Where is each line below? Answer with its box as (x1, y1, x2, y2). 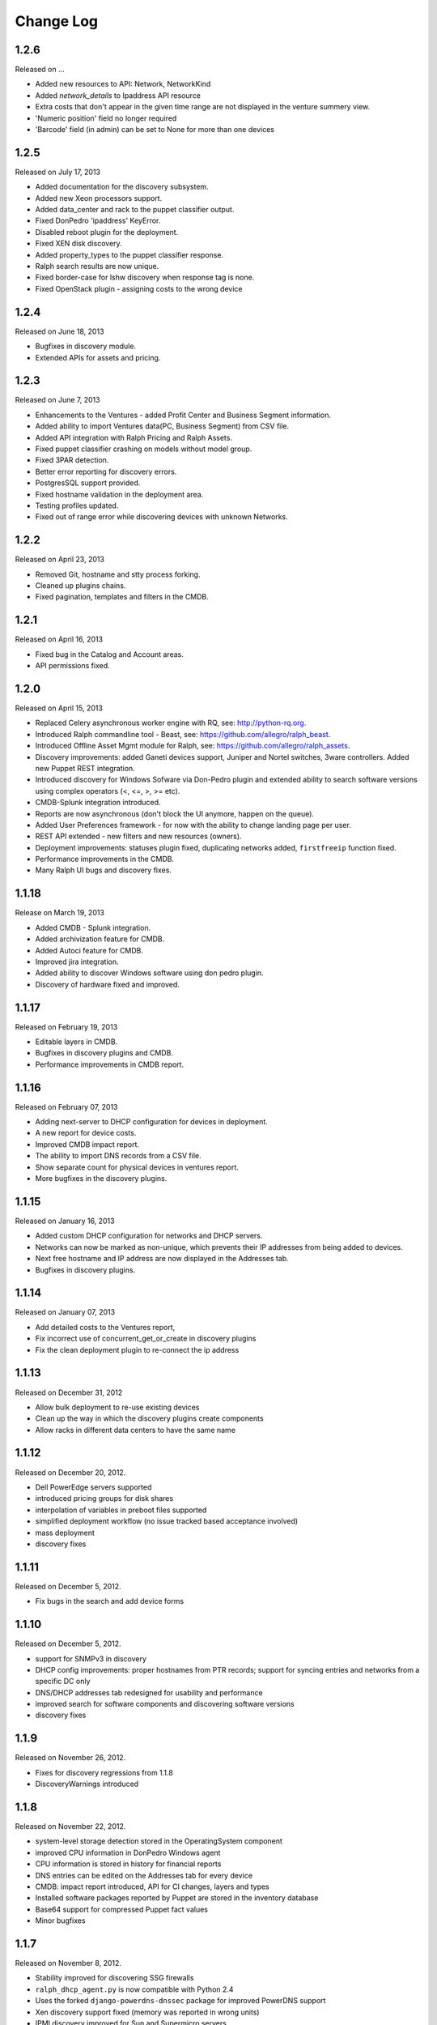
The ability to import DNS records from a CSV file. (35, 1151, 202, 1161)
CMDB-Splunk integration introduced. (35, 798, 161, 808)
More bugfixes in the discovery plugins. (35, 1174, 168, 1183)
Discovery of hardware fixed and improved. (35, 979, 180, 989)
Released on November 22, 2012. (15, 1822, 126, 1831)
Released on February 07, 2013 (15, 1102, 118, 1111)
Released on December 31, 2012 (15, 1388, 123, 1397)
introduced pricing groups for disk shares (35, 1494, 174, 1503)
